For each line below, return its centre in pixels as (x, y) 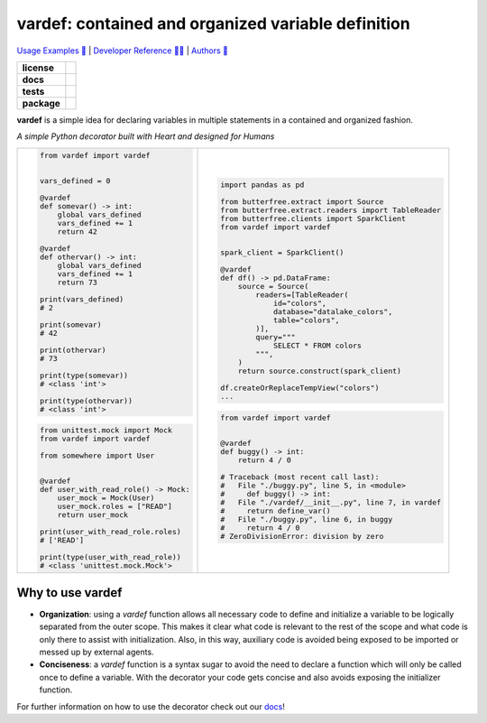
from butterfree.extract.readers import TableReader (331, 211)
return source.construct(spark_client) (319, 371)
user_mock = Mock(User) (106, 498)
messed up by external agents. (96, 652)
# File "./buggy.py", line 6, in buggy (306, 519)
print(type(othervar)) (86, 400)
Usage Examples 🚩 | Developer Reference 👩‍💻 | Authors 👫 (123, 51)
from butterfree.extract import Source (302, 202)
